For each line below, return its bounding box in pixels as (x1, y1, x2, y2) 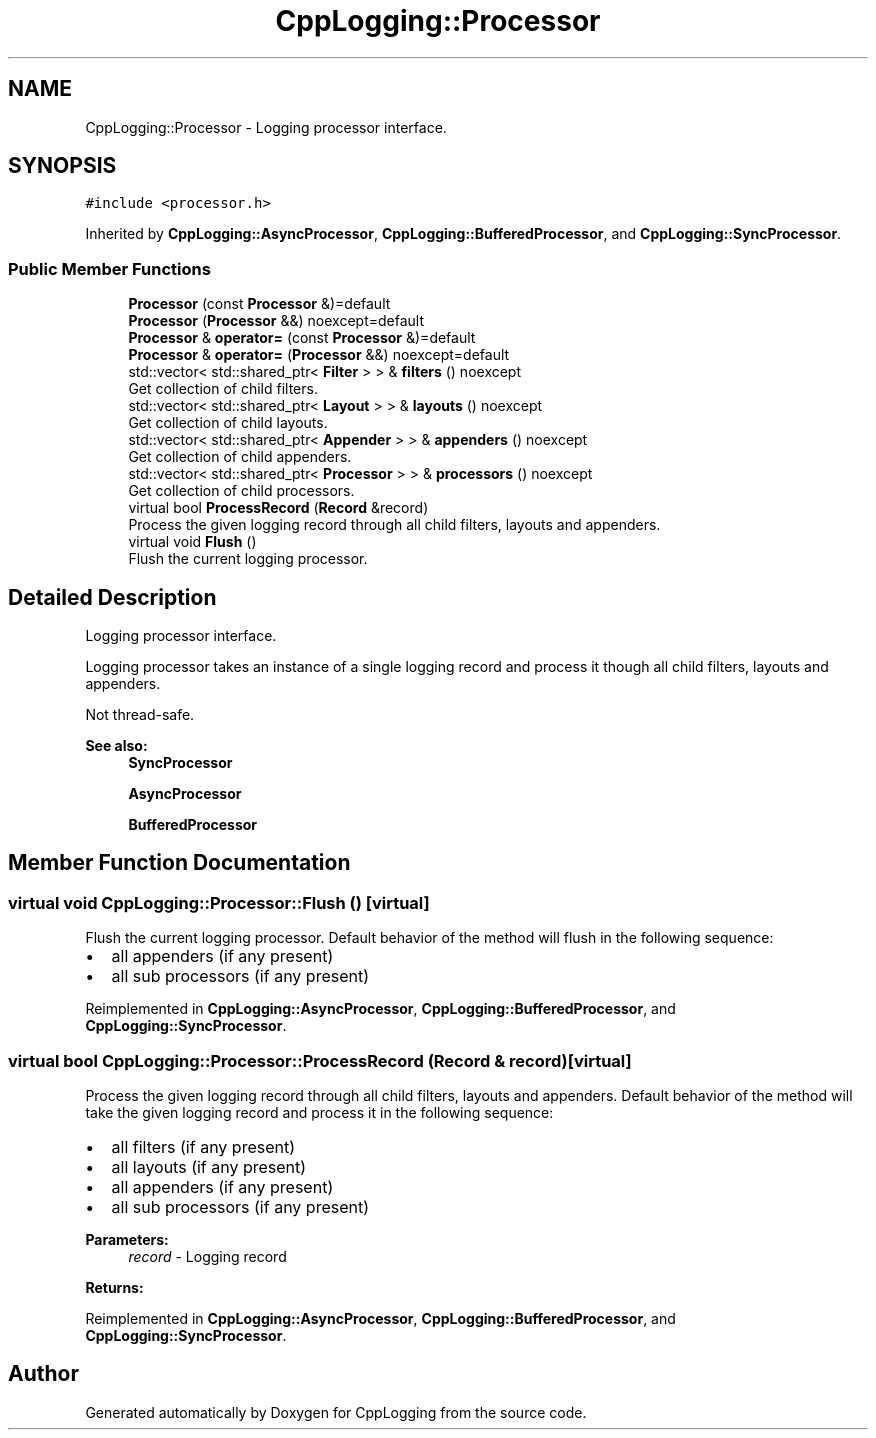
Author (8, 1361, 79, 1387)
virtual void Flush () (128, 533, 257, 551)
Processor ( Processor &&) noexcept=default (128, 312, 425, 330)
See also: (85, 737, 148, 755)
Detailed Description (8, 584, 217, 610)
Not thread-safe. (85, 706, 195, 724)
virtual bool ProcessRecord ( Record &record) (128, 499, 429, 517)
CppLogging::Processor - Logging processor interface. (85, 118, 447, 136)
